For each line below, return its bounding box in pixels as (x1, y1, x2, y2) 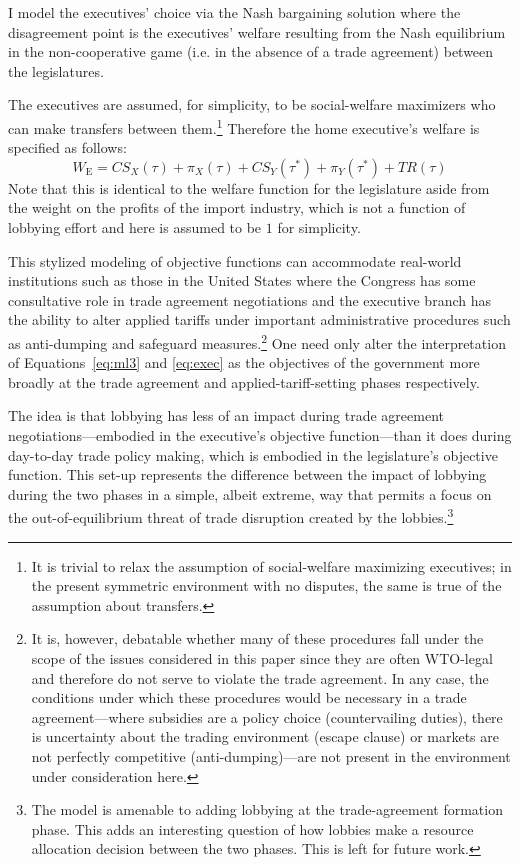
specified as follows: (8, 137, 127, 158)
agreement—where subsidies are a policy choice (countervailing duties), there (31, 706, 503, 727)
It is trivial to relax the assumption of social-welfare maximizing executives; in (31, 555, 512, 576)
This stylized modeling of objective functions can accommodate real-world (8, 250, 462, 271)
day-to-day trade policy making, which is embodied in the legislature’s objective (8, 444, 498, 465)
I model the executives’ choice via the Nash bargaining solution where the (8, 2, 461, 22)
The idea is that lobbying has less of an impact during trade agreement (8, 405, 444, 426)
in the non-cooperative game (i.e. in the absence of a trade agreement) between (8, 41, 494, 62)
